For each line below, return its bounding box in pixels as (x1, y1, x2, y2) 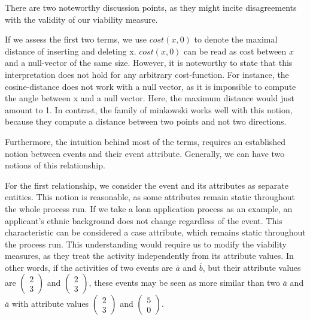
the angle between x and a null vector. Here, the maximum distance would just (5, 92, 294, 104)
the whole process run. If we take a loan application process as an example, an (5, 202, 293, 215)
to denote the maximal (194, 33, 278, 46)
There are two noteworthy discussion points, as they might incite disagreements (5, 1, 297, 13)
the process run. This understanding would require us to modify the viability (5, 237, 287, 250)
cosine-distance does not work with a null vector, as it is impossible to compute (5, 80, 296, 92)
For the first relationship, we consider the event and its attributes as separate (5, 179, 288, 191)
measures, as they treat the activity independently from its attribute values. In (5, 249, 294, 262)
